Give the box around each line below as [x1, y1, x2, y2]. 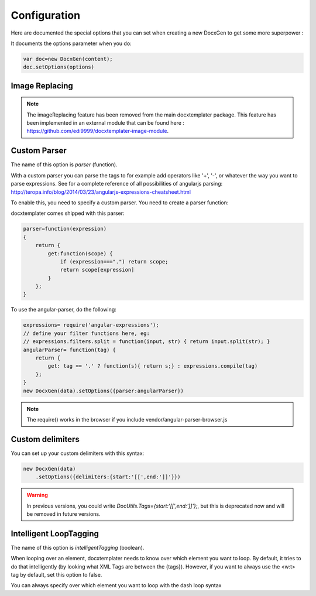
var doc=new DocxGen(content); [23, 56, 114, 62]
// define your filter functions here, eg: [23, 330, 150, 337]
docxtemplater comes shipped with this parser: [11, 210, 125, 217]
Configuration [11, 9, 81, 22]
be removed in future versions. [26, 510, 101, 518]
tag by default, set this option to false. [11, 571, 102, 578]
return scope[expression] [60, 266, 135, 273]
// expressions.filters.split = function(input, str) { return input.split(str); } [23, 338, 270, 345]
